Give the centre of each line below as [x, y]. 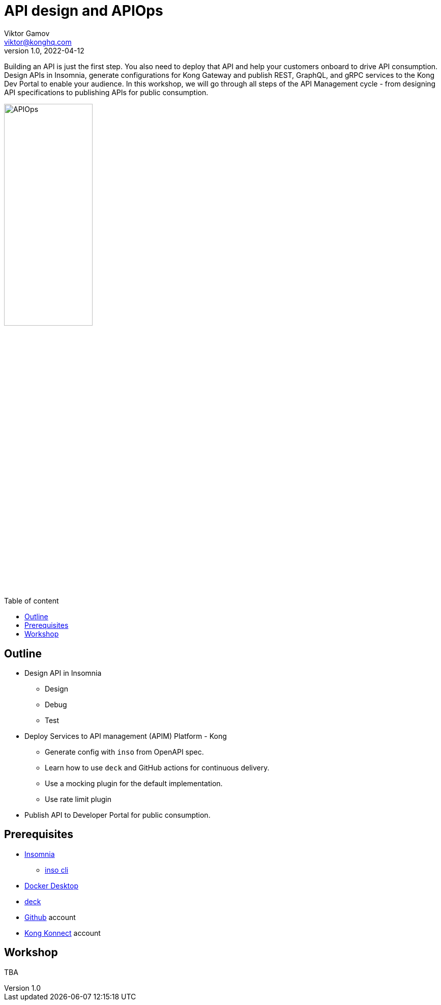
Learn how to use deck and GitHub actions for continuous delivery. [157, 767]
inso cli [57, 870]
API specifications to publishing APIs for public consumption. [106, 92]
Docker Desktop [51, 885]
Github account [50, 917]
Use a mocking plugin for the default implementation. [134, 783]
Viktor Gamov [27, 33]
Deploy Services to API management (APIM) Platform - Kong [126, 736]
